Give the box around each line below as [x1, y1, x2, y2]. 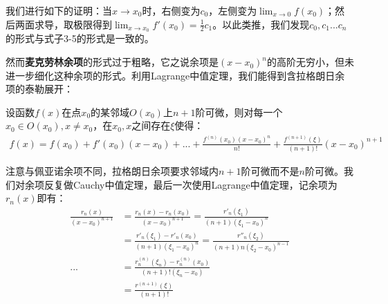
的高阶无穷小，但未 [266, 55, 354, 69]
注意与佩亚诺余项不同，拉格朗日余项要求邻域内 [6, 164, 219, 178]
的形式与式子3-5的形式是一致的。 [6, 31, 154, 46]
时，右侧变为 [142, 3, 201, 17]
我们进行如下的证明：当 [6, 3, 112, 17]
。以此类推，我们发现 [212, 17, 310, 31]
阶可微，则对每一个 [195, 104, 283, 119]
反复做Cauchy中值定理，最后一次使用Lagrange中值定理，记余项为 [44, 177, 338, 191]
